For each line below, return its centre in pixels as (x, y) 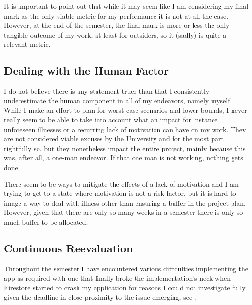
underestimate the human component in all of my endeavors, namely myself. (118, 100)
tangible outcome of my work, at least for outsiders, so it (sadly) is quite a (115, 34)
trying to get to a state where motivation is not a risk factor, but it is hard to (120, 193)
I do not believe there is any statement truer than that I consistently (107, 91)
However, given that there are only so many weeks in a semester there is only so (124, 212)
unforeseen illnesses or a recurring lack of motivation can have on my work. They (125, 129)
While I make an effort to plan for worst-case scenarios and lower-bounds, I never (126, 110)
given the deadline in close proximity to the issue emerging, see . (100, 297)
